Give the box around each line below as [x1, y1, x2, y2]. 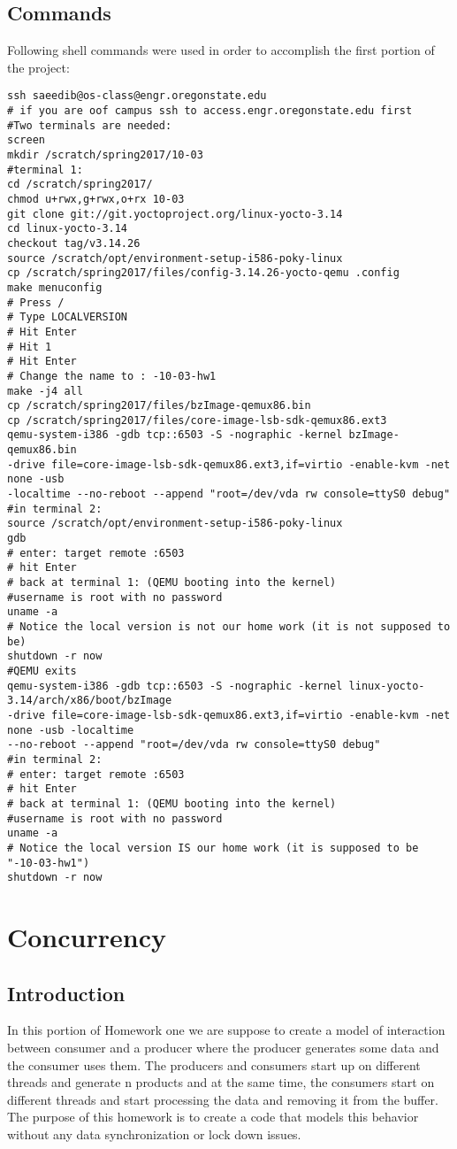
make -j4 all [7, 384, 83, 397]
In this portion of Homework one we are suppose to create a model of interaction [7, 1021, 446, 1039]
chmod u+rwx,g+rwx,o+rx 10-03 [7, 192, 185, 205]
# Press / [7, 296, 65, 309]
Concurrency [7, 919, 166, 955]
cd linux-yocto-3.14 [7, 222, 128, 235]
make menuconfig [7, 281, 103, 294]
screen [7, 134, 45, 147]
